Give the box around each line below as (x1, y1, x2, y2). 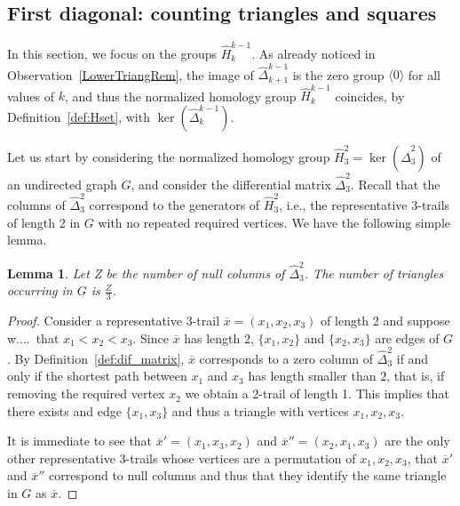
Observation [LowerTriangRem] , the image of (7, 65, 254, 84)
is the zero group (292, 65, 385, 84)
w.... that (7, 328, 59, 347)
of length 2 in (7, 213, 81, 231)
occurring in (7, 281, 73, 300)
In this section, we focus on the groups (7, 44, 217, 62)
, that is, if (386, 366, 445, 385)
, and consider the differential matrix (131, 174, 331, 193)
